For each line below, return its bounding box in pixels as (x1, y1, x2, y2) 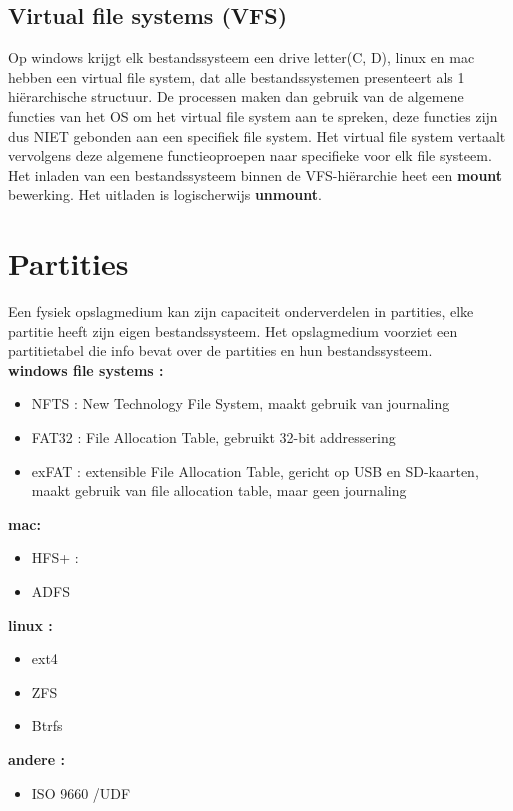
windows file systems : (8, 359, 164, 380)
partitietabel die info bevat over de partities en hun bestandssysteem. (8, 340, 433, 361)
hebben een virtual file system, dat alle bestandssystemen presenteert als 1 (8, 66, 465, 87)
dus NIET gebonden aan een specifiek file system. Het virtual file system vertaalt (8, 125, 506, 146)
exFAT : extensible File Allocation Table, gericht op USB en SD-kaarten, (31, 460, 479, 481)
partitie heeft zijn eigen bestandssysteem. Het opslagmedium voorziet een (8, 320, 458, 341)
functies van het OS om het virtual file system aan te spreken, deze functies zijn (8, 105, 498, 126)
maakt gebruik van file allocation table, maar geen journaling (31, 480, 407, 501)
